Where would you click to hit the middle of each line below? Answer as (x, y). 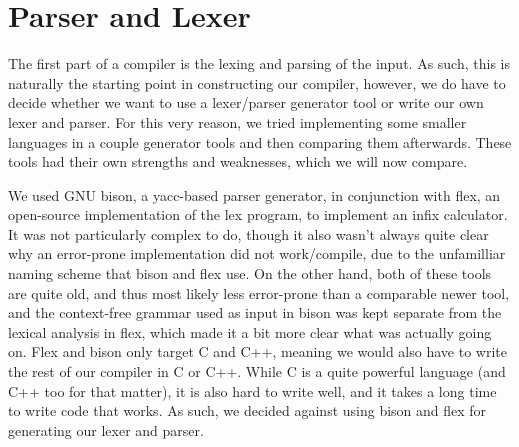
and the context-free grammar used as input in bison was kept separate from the (255, 312)
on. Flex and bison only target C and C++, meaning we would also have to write (257, 351)
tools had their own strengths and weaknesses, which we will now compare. (238, 161)
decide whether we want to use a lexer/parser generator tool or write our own (246, 102)
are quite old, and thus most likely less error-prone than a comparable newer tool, (259, 292)
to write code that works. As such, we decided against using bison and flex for (247, 410)
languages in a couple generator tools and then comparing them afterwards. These (260, 141)
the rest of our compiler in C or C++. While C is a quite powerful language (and (257, 371)
